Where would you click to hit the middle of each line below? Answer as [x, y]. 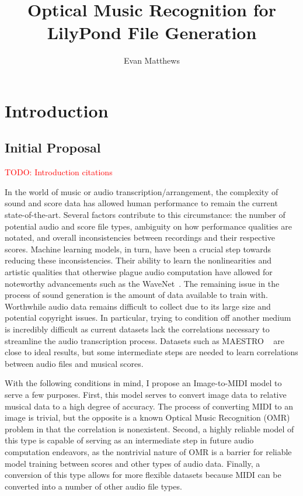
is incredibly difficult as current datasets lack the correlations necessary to [137, 329]
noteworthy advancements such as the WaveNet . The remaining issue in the [142, 283]
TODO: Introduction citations [59, 172]
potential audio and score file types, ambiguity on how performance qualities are [148, 226]
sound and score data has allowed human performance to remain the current [141, 203]
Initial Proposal [53, 148]
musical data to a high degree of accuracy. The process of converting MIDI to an [149, 406]
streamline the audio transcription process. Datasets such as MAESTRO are [144, 340]
